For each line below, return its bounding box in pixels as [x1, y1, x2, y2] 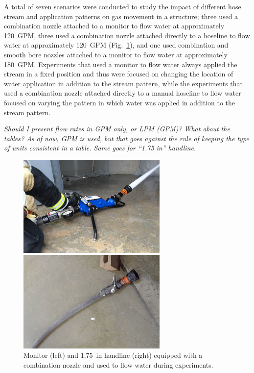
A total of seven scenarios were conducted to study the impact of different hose [4, 1, 241, 11]
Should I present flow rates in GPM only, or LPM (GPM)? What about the [4, 124, 230, 134]
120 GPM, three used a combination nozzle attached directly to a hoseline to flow [4, 30, 250, 40]
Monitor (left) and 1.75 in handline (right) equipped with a [23, 350, 203, 360]
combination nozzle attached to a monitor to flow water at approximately [4, 21, 225, 31]
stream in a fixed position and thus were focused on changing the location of [4, 69, 233, 79]
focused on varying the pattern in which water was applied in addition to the [4, 97, 235, 107]
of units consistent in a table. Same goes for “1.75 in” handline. [4, 143, 196, 153]
